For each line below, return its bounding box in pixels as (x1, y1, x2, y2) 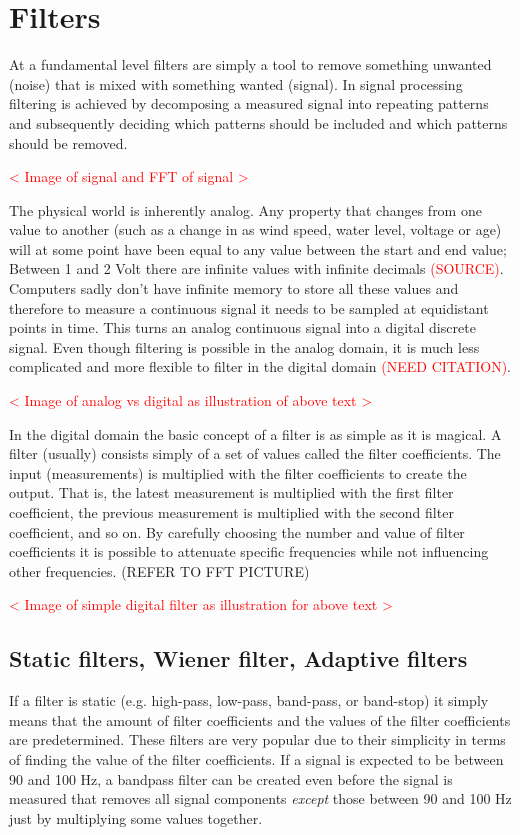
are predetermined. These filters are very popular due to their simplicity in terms (9, 729, 506, 750)
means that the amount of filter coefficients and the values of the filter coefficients (9, 709, 511, 730)
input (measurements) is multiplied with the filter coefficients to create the (9, 462, 467, 483)
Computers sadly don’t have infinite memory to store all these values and (9, 278, 459, 299)
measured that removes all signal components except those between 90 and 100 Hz (9, 788, 512, 809)
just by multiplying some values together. (9, 807, 263, 828)
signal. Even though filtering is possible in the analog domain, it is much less (9, 336, 480, 357)
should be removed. (9, 132, 128, 153)
